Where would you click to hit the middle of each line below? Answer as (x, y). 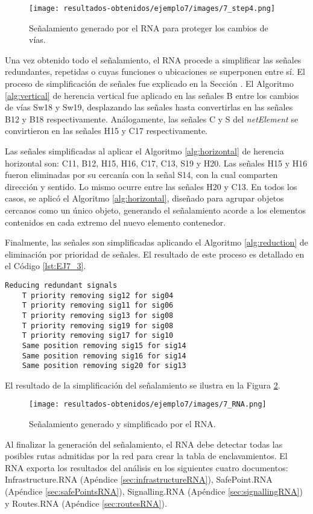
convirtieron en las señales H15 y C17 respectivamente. (106, 131)
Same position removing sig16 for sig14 (104, 356)
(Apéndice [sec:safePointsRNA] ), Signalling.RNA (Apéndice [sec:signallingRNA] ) (154, 491)
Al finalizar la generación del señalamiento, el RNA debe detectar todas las (144, 444)
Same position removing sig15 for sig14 (104, 345)
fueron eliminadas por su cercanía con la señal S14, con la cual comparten (141, 175)
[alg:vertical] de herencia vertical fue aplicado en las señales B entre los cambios (152, 95)
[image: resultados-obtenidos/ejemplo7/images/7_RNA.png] (148, 405)
